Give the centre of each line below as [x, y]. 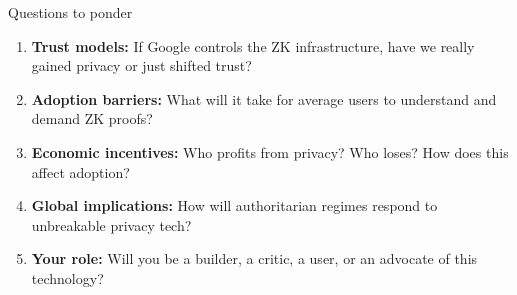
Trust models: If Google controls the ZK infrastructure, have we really [253, 45]
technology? [67, 277]
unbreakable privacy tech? [111, 224]
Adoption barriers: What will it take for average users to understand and [264, 98]
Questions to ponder [70, 12]
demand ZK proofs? [92, 118]
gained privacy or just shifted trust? [141, 65]
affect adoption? [80, 171]
